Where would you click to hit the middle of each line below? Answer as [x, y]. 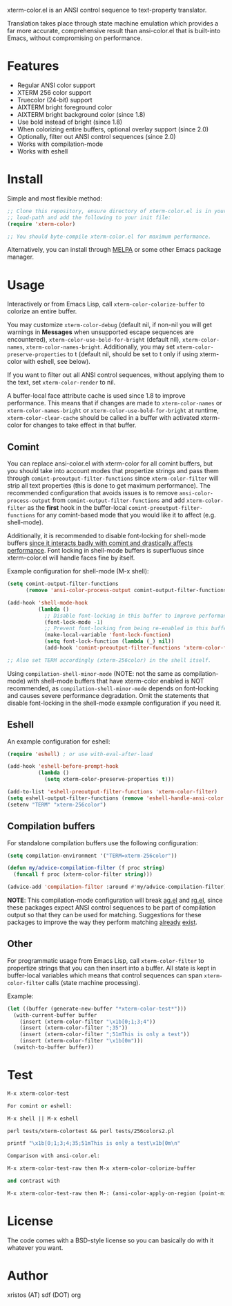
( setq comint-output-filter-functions [63, 584]
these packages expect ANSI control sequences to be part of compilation [112, 908]
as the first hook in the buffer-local [77, 508]
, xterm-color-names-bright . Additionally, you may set [99, 347]
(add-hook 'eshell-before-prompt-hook [63, 766]
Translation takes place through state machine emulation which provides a [113, 23]
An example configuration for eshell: [59, 741]
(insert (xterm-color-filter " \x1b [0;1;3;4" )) [88, 1022]
